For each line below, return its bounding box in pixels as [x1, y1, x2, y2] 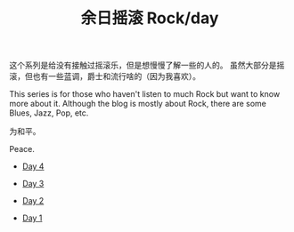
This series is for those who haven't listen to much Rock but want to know [9, 89, 281, 100]
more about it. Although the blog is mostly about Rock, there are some [9, 99, 267, 109]
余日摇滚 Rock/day [80, 8, 219, 28]
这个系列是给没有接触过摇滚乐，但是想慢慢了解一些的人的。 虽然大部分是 [9, 60, 277, 71]
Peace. [9, 144, 36, 155]
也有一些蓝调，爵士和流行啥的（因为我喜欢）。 [32, 71, 200, 82]
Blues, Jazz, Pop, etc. [9, 108, 89, 118]
